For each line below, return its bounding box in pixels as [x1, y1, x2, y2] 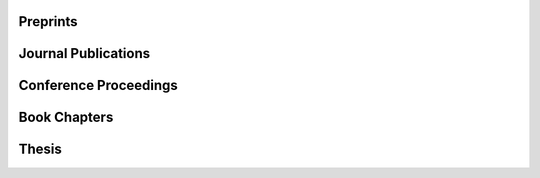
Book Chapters [18, 109, 114, 126]
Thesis [18, 141, 62, 158]
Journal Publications [18, 45, 151, 62]
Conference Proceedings [18, 77, 179, 94]
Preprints [18, 13, 79, 30]
